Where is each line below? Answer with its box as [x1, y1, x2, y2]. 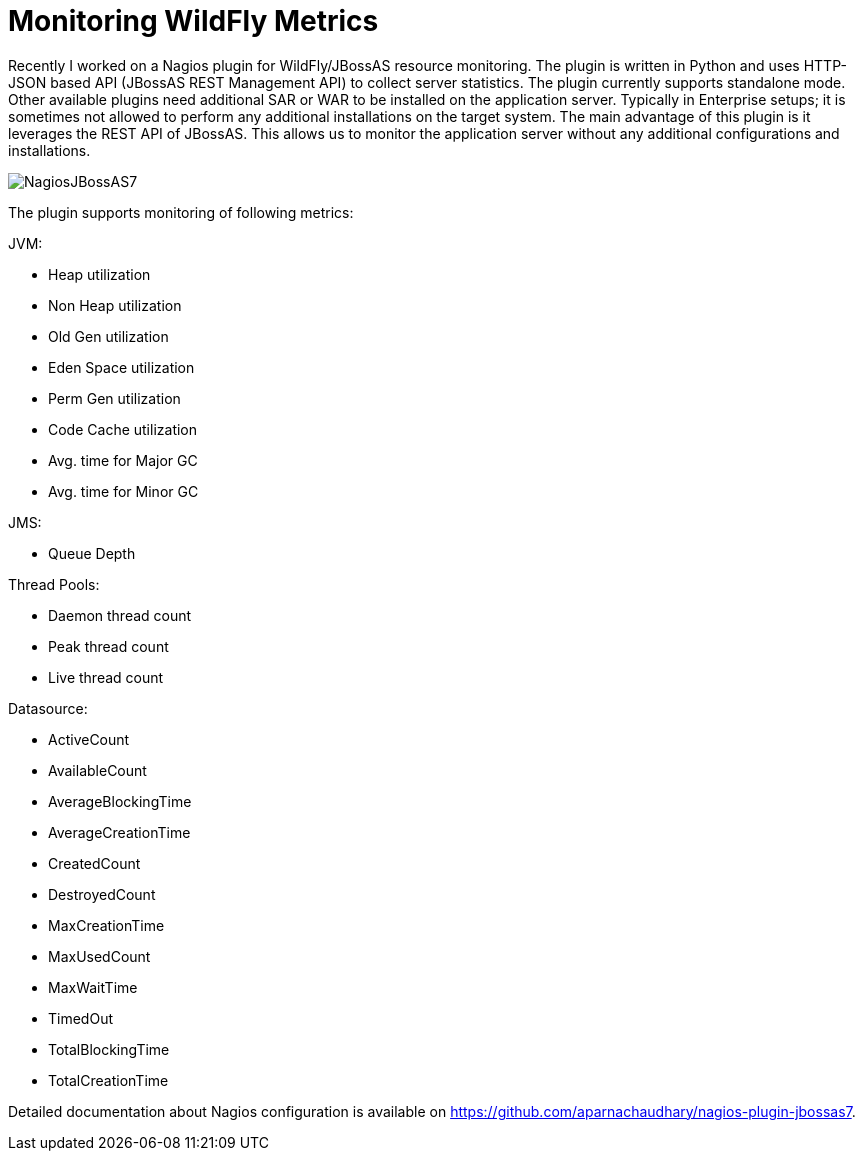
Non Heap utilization [48, 296, 182, 314]
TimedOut [48, 1009, 113, 1027]
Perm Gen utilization [48, 389, 181, 407]
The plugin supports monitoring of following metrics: [8, 203, 354, 221]
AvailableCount [48, 761, 147, 779]
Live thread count [48, 668, 164, 686]
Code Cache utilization [48, 420, 198, 438]
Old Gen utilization [48, 327, 169, 345]
